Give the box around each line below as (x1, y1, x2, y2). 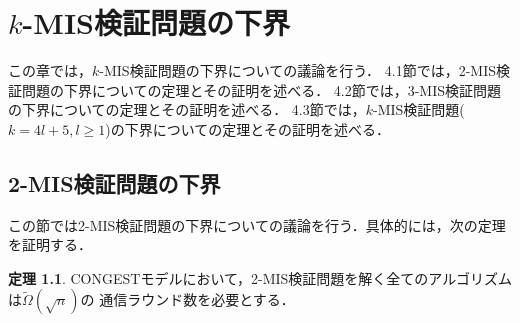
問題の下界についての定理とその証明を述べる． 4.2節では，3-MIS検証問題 (21, 79, 502, 100)
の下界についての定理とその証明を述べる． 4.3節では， (8, 99, 366, 120)
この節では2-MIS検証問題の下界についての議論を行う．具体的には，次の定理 (8, 214, 506, 235)
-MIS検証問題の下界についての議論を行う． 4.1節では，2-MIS (99, 60, 496, 81)
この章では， (8, 60, 92, 81)
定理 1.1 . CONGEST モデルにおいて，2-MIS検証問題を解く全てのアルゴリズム (8, 267, 512, 288)
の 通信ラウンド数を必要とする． (80, 289, 295, 310)
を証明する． (8, 234, 92, 255)
